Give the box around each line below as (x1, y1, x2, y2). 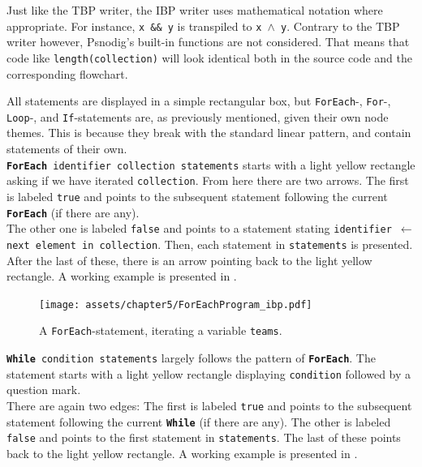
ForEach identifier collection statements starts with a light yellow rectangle (6, 156, 416, 173)
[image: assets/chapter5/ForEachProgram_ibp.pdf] (39, 298, 312, 311)
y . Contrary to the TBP (281, 17, 400, 34)
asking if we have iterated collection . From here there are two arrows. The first (6, 172, 409, 189)
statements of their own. (6, 140, 127, 156)
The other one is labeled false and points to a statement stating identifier (6, 220, 392, 237)
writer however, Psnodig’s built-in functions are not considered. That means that (6, 33, 410, 50)
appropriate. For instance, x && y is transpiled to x (6, 17, 262, 34)
